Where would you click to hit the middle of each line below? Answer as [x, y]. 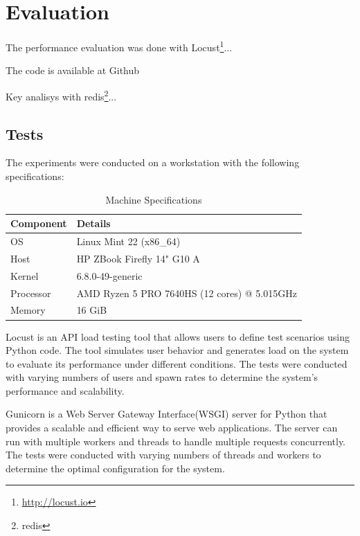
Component [39, 223]
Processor [31, 293]
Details [93, 223]
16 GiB [92, 310]
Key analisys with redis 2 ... [61, 95]
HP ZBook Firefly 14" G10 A [138, 258]
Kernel [25, 275]
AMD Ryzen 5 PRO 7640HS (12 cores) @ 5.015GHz [187, 293]
